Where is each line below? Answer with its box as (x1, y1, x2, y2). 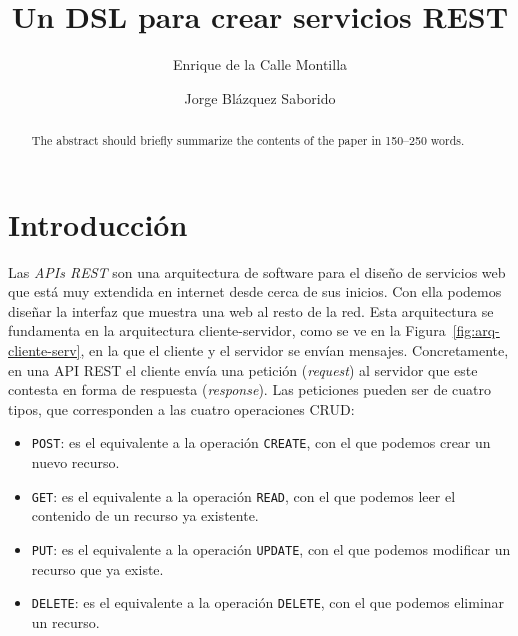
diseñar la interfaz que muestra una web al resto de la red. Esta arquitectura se (8, 300, 494, 321)
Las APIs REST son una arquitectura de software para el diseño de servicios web (8, 261, 506, 282)
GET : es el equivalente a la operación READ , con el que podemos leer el (31, 485, 456, 506)
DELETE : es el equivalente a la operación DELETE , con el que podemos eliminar (31, 592, 505, 613)
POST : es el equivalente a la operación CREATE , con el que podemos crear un (31, 432, 491, 453)
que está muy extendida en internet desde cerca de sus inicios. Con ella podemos (8, 281, 502, 302)
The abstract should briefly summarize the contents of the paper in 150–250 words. (31, 132, 465, 149)
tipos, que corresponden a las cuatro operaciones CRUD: (8, 398, 355, 419)
